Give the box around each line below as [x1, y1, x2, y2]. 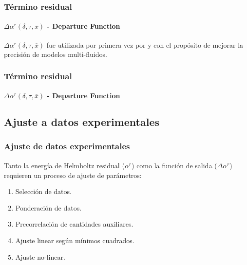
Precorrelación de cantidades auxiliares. [15, 219, 133, 229]
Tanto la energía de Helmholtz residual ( [4, 160, 125, 171]
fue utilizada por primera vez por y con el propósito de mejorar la [46, 39, 244, 50]
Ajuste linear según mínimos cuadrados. [15, 235, 134, 246]
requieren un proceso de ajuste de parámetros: [4, 170, 142, 180]
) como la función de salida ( [132, 160, 217, 171]
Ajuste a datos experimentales [4, 114, 160, 129]
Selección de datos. [15, 186, 72, 196]
